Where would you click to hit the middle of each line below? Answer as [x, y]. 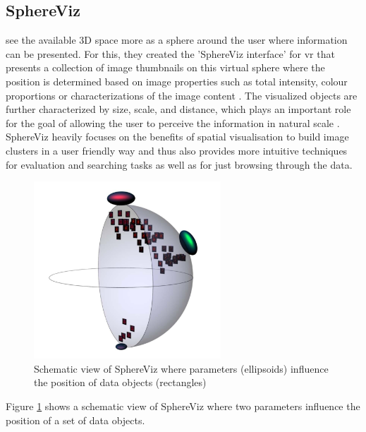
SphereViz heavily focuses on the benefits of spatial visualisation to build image [177, 137]
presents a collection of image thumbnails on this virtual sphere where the [165, 67]
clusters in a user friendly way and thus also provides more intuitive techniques [177, 150]
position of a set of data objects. [75, 420]
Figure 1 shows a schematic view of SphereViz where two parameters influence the [183, 406]
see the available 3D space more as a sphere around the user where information [177, 40]
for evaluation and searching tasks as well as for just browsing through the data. [179, 164]
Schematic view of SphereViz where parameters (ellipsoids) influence [181, 368]
